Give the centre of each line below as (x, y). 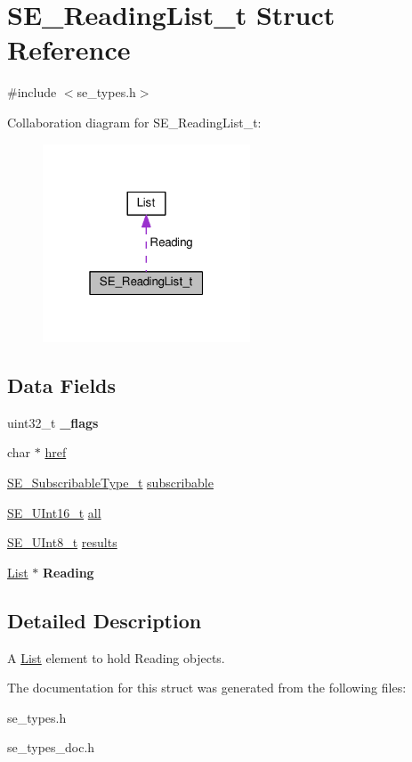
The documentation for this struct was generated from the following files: (207, 688)
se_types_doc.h (51, 747)
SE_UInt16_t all (54, 512)
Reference (69, 49)
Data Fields (62, 385)
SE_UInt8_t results (62, 542)
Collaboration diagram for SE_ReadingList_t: (134, 122)
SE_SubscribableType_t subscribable (110, 482)
